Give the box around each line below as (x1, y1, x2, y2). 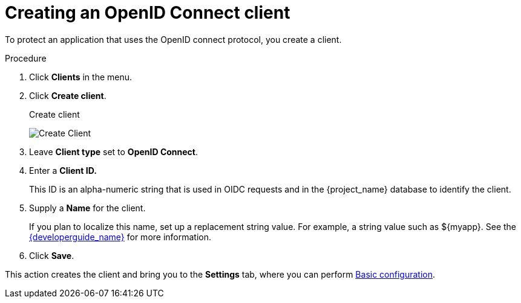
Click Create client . (29, 90, 106, 101)
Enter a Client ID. (29, 165, 97, 176)
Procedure (5, 53, 47, 63)
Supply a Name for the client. (29, 202, 146, 213)
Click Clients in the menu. (29, 71, 133, 82)
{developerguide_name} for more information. (29, 231, 212, 242)
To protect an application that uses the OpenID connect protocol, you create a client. (5, 34, 342, 45)
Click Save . (29, 250, 74, 261)
